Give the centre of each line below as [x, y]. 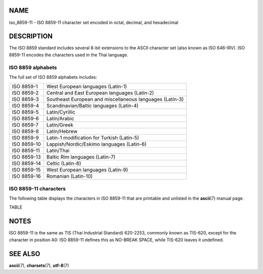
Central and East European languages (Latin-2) [100, 93]
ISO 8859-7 [25, 125]
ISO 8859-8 [25, 131]
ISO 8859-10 [27, 144]
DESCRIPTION [31, 36]
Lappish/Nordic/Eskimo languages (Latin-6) [97, 144]
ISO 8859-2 [25, 93]
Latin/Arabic [60, 119]
